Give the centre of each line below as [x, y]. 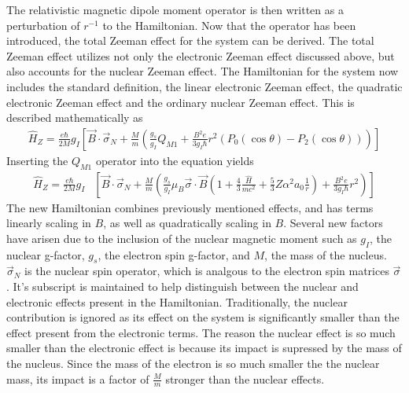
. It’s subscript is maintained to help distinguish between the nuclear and [182, 286]
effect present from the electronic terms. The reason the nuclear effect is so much [201, 332]
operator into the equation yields [175, 160]
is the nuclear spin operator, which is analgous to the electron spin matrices [207, 271]
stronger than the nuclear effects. [245, 378]
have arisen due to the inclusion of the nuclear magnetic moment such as [182, 238]
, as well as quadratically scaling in [187, 223]
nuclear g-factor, [46, 254]
